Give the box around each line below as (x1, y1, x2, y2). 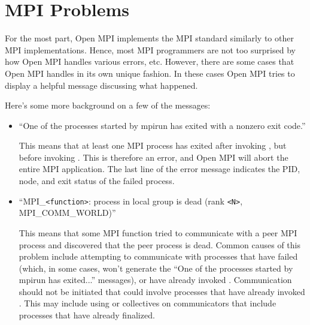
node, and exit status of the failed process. (19, 174, 175, 187)
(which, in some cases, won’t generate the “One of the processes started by (19, 261, 293, 274)
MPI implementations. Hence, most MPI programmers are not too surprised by (5, 43, 296, 56)
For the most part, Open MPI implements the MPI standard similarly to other (5, 32, 294, 44)
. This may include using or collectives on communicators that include (19, 297, 276, 309)
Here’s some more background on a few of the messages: (5, 99, 211, 112)
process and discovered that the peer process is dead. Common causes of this (19, 238, 300, 251)
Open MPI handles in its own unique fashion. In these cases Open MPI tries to (5, 67, 295, 79)
